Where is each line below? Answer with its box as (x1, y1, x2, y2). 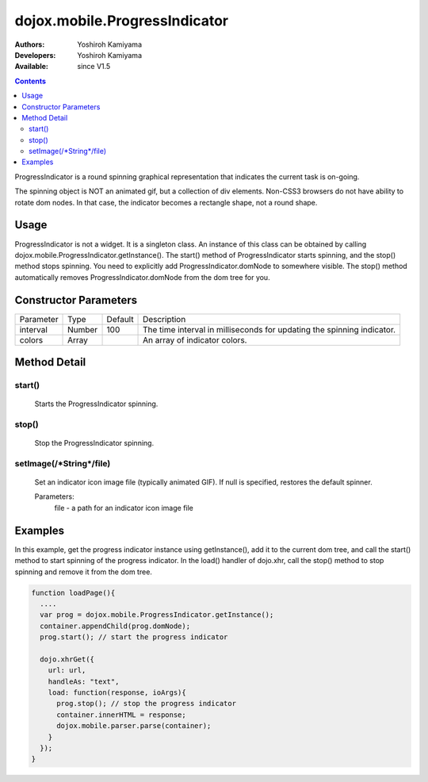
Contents (14, 76, 47, 86)
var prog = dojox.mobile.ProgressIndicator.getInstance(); (40, 611, 274, 619)
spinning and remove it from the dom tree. (14, 567, 152, 577)
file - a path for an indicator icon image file (54, 503, 194, 512)
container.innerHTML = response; (56, 710, 186, 719)
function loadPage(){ (31, 588, 116, 597)
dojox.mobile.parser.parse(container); (56, 722, 212, 730)
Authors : (14, 40, 45, 49)
